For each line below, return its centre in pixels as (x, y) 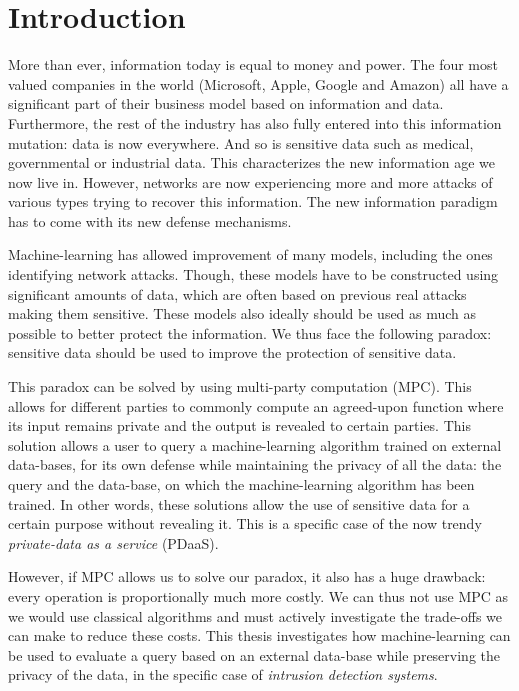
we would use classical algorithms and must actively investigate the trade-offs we (255, 615)
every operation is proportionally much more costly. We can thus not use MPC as (258, 595)
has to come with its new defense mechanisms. (150, 220)
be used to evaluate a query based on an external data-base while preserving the (254, 654)
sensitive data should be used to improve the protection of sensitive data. (232, 352)
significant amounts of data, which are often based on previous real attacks (237, 293)
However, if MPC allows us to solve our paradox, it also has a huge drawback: (247, 576)
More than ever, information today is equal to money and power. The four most (253, 64)
